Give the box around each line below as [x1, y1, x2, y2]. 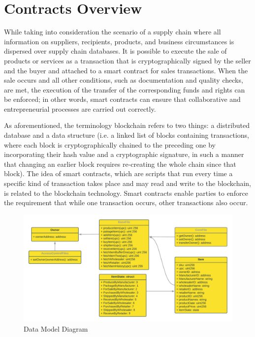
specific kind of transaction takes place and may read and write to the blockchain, [4, 178, 252, 188]
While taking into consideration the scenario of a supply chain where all [4, 27, 221, 37]
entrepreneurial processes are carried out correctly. [4, 103, 156, 114]
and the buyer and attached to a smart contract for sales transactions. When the [4, 65, 248, 75]
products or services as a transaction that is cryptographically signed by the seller [4, 55, 251, 65]
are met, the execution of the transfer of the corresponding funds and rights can [4, 84, 245, 94]
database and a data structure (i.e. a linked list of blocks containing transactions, [4, 130, 249, 140]
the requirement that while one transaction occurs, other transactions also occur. [4, 197, 248, 208]
